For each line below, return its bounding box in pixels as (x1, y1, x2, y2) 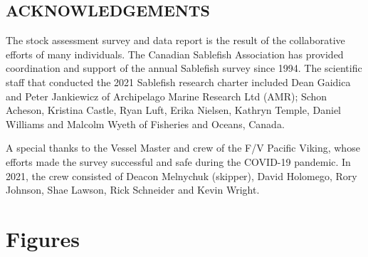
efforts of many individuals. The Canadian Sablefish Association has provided (6, 46, 344, 61)
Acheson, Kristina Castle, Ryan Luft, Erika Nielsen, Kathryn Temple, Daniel (6, 103, 342, 117)
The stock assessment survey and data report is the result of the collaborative (6, 33, 345, 48)
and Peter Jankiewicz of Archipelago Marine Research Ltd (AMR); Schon (6, 88, 327, 103)
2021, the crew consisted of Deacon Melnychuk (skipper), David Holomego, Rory (6, 168, 357, 183)
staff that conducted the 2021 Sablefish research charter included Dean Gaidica (6, 74, 351, 89)
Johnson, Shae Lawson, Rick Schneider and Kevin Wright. (6, 182, 260, 197)
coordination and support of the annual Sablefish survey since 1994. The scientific (6, 61, 362, 75)
